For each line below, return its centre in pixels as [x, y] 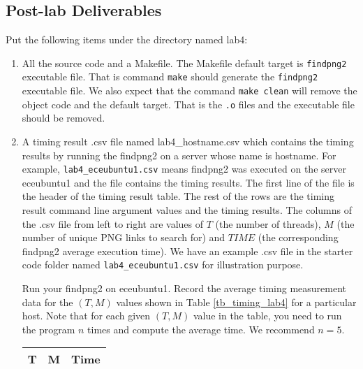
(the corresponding [298, 237]
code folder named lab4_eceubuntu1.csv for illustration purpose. [163, 265]
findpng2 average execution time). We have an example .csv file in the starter [187, 251]
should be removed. [64, 118]
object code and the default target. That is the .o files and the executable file [188, 104]
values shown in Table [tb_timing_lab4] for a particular [236, 302]
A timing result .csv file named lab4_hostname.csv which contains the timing [188, 142]
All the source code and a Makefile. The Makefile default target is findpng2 [184, 63]
